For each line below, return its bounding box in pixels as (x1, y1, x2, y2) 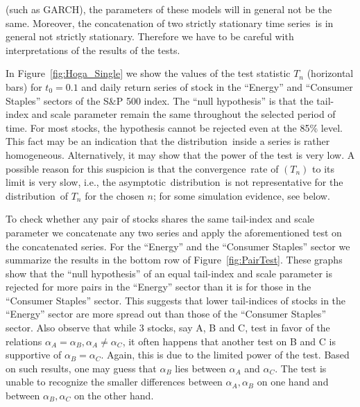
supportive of (6, 347, 62, 362)
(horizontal (307, 66, 354, 80)
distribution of (6, 188, 68, 202)
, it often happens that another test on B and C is (122, 334, 336, 348)
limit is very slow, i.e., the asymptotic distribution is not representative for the (6, 175, 343, 189)
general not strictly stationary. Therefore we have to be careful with (6, 29, 294, 44)
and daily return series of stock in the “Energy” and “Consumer (81, 79, 353, 94)
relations (6, 334, 42, 348)
